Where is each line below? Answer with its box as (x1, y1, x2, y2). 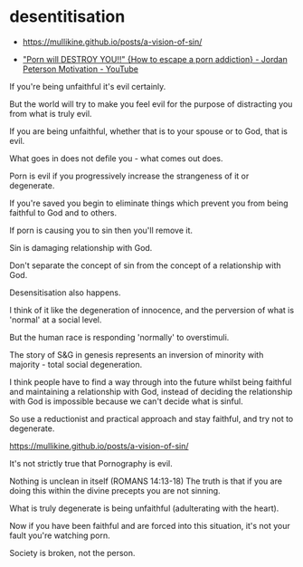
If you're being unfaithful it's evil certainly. (9, 81, 166, 91)
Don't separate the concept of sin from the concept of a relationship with (9, 260, 282, 271)
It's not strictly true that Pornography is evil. (9, 457, 174, 468)
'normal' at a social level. (9, 314, 102, 325)
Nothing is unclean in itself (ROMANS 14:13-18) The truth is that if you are (9, 476, 283, 486)
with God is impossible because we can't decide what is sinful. (9, 396, 243, 407)
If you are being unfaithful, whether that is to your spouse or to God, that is (9, 125, 288, 137)
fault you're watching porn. (9, 530, 110, 541)
